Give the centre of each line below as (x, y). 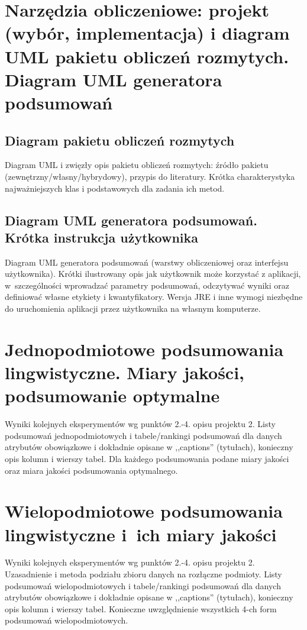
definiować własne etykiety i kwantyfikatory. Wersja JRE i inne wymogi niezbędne (154, 297)
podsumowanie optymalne (112, 395)
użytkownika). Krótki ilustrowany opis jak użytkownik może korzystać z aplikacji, (153, 274)
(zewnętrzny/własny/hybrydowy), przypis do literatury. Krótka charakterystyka (150, 176)
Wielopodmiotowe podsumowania (144, 511)
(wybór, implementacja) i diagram (147, 33)
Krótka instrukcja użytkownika (102, 237)
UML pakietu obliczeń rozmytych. (147, 56)
